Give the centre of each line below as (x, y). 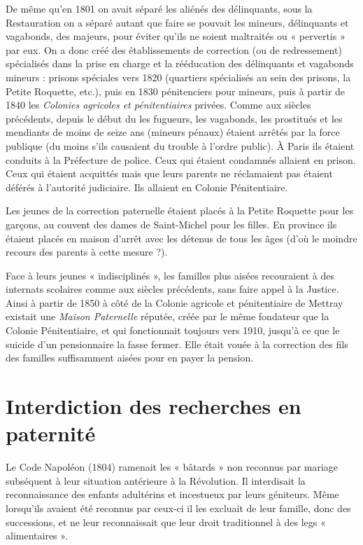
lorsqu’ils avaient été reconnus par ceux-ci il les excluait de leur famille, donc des (178, 508)
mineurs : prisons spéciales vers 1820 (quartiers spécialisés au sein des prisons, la (178, 77)
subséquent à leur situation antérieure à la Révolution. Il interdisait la (156, 480)
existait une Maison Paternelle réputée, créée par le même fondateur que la (168, 316)
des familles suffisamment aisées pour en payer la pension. (130, 358)
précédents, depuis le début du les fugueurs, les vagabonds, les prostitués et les (174, 118)
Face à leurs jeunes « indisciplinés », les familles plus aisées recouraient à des (170, 275)
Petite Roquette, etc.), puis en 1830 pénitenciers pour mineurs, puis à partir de (176, 91)
